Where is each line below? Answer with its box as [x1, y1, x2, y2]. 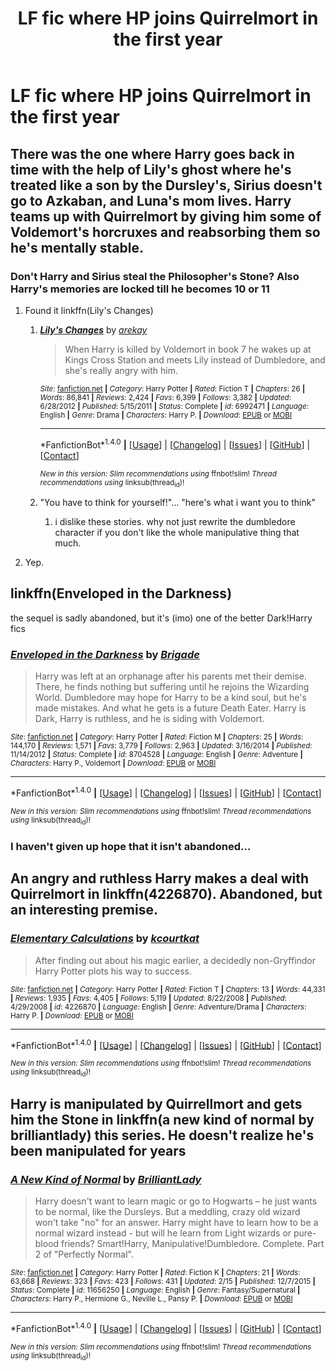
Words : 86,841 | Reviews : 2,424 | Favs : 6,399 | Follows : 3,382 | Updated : [39, 392, 292, 402]
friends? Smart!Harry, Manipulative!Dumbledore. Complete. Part [61, 1238, 325, 1250]
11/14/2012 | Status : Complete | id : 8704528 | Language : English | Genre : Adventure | [10, 749, 303, 759]
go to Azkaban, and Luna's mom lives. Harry [10, 192, 292, 209]
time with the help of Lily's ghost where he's [10, 161, 292, 178]
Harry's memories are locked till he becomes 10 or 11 [10, 282, 270, 296]
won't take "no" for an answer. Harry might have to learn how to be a [34, 1217, 319, 1229]
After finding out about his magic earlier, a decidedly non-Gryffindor [34, 954, 316, 966]
